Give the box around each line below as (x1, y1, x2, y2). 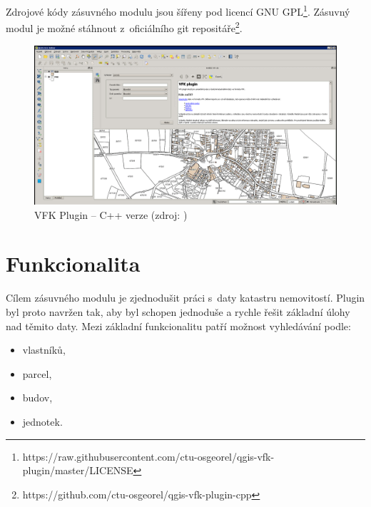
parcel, (22, 366, 52, 381)
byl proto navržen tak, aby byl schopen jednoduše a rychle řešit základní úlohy (6, 304, 350, 319)
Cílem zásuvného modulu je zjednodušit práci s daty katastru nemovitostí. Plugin (6, 290, 365, 305)
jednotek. (22, 414, 63, 429)
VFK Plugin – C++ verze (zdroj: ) (34, 207, 188, 222)
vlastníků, (22, 342, 66, 357)
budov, (22, 390, 53, 405)
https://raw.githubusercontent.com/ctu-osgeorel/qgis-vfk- (22, 449, 275, 464)
